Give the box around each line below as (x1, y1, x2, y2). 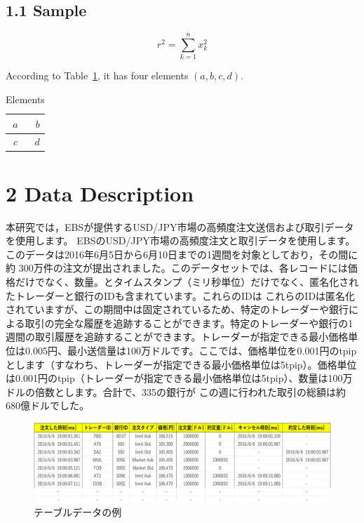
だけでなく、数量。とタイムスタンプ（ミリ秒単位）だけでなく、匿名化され (15, 274, 359, 289)
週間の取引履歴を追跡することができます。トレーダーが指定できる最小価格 (6, 329, 349, 344)
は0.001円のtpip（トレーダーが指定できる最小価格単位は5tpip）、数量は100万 (6, 371, 353, 385)
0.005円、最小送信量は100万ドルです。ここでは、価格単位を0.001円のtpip (25, 343, 357, 357)
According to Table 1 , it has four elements (6, 68, 189, 83)
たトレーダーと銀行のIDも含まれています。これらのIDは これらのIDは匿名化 (6, 288, 356, 303)
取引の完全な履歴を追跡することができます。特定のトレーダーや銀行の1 (25, 315, 353, 330)
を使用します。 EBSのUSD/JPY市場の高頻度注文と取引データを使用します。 (6, 233, 356, 248)
